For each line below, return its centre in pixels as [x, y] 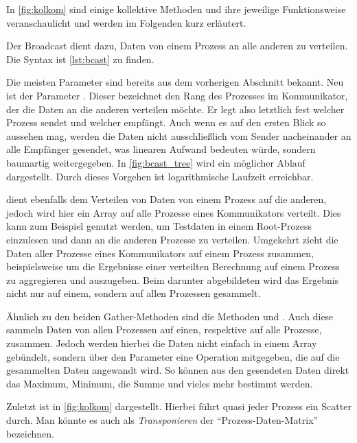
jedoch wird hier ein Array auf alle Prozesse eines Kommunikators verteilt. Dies [174, 212]
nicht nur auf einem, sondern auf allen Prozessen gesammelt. [134, 293]
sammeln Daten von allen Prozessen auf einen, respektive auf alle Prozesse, [164, 330]
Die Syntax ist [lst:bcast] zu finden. [80, 59]
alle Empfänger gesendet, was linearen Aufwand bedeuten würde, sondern [161, 149]
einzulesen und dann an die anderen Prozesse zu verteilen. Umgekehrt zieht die [172, 239]
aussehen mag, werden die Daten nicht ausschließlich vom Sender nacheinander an [179, 135]
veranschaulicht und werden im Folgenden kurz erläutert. [126, 22]
